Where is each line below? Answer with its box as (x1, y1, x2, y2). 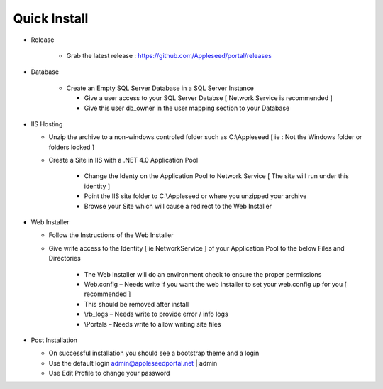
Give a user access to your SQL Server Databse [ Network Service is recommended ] (84, 94, 333, 102)
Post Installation (30, 336, 78, 344)
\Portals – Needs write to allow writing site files (84, 319, 221, 328)
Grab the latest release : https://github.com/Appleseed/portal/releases (66, 51, 272, 60)
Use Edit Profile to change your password (48, 369, 170, 378)
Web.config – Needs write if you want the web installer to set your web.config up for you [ (84, 280, 348, 288)
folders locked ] (48, 143, 95, 151)
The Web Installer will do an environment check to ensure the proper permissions (84, 270, 322, 278)
